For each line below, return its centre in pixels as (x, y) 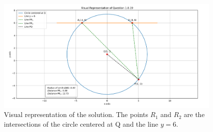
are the (194, 114)
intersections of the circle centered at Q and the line (81, 124)
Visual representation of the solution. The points (76, 114)
